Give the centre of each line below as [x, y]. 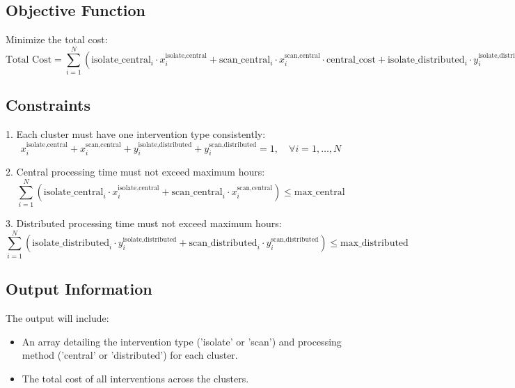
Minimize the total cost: [57, 39]
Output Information [79, 289]
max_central [319, 192]
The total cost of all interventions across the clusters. [135, 378]
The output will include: [57, 317]
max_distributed [374, 243]
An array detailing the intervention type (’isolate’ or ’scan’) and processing [182, 341]
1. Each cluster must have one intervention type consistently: [136, 134]
